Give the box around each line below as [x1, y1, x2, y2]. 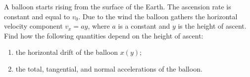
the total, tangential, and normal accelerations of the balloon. [15, 63, 202, 74]
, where [88, 21, 110, 31]
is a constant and [118, 21, 170, 31]
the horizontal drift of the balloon [15, 47, 118, 57]
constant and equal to [4, 11, 70, 21]
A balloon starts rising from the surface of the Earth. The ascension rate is [4, 1, 231, 11]
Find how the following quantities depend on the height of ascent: [4, 30, 203, 40]
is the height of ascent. [178, 21, 247, 31]
